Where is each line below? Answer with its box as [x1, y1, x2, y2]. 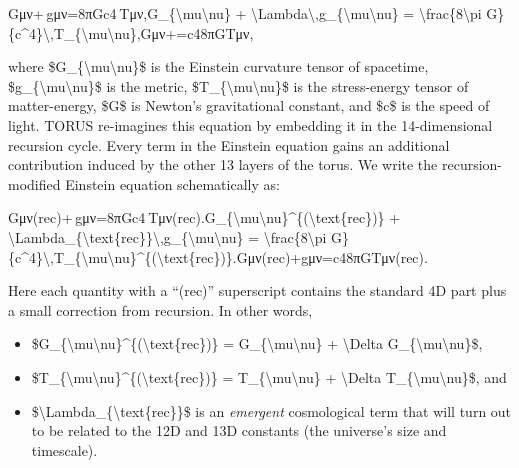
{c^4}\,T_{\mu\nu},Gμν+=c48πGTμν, [8, 22, 254, 43]
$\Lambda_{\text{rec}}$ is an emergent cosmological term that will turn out [31, 400, 512, 421]
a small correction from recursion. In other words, [8, 299, 313, 320]
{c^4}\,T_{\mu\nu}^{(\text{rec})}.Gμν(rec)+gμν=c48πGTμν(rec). [8, 246, 428, 267]
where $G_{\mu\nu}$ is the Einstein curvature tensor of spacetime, [8, 56, 429, 77]
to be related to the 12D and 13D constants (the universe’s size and [31, 420, 447, 441]
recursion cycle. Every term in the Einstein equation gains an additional [8, 134, 450, 155]
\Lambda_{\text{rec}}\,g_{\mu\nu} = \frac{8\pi [8, 226, 327, 247]
